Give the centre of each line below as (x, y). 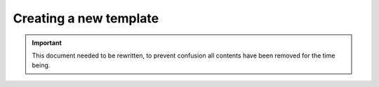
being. (41, 65)
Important (47, 43)
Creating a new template (86, 18)
